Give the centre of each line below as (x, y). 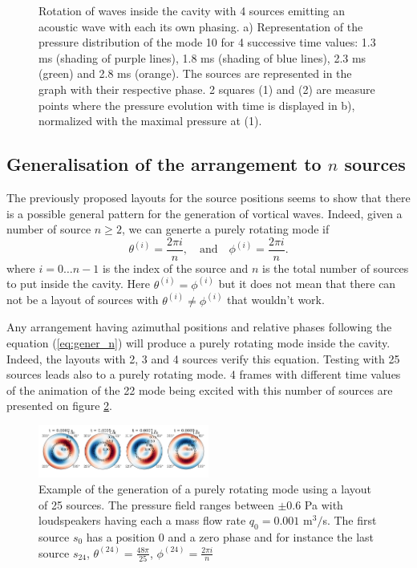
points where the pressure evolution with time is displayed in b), (197, 105)
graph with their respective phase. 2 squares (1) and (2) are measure (207, 89)
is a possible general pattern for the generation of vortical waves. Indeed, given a (204, 213)
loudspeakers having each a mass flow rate (142, 520)
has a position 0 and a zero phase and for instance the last (230, 537)
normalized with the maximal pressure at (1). (150, 121)
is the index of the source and (175, 268)
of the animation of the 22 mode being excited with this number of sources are (200, 389)
